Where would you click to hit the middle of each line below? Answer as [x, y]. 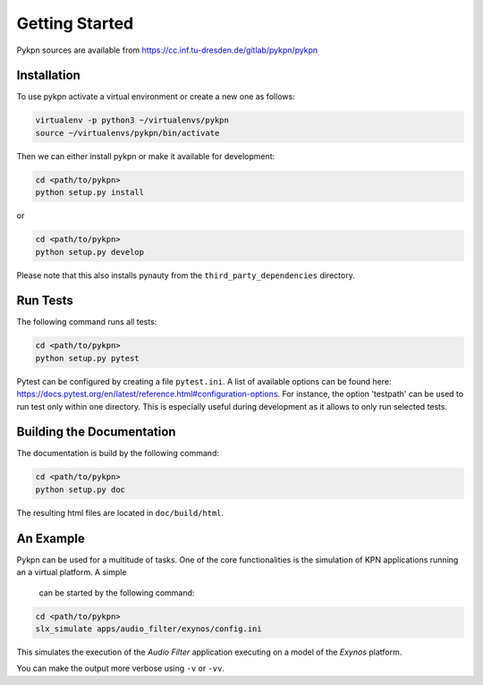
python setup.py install [90, 193]
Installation [48, 76]
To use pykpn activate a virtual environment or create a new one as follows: [156, 97]
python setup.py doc [80, 489]
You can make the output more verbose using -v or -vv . [121, 668]
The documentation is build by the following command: [118, 453]
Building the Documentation [96, 432]
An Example [51, 538]
